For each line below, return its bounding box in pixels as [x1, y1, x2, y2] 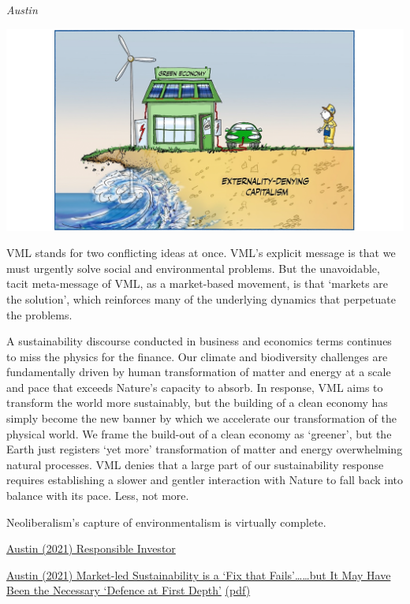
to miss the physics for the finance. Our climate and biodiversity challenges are [6, 348, 388, 364]
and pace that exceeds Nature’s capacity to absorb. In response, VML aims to [6, 378, 383, 395]
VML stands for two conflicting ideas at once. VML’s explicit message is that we [6, 244, 396, 261]
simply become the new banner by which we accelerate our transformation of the [6, 410, 397, 427]
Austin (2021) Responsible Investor [6, 540, 176, 557]
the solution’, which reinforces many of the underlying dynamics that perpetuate [6, 290, 396, 307]
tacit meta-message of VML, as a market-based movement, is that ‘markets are [6, 275, 389, 292]
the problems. [6, 306, 73, 323]
